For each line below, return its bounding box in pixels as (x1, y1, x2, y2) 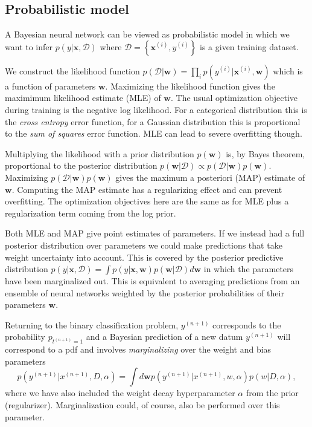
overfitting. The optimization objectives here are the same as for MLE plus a (5, 195, 289, 207)
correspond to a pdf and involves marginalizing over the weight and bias (5, 343, 272, 356)
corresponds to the (212, 318, 281, 331)
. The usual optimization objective (171, 91, 298, 104)
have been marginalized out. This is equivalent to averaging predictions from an (5, 275, 300, 287)
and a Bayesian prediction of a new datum (86, 330, 243, 343)
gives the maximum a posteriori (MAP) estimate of (115, 171, 305, 183)
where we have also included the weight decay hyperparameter (5, 386, 235, 399)
